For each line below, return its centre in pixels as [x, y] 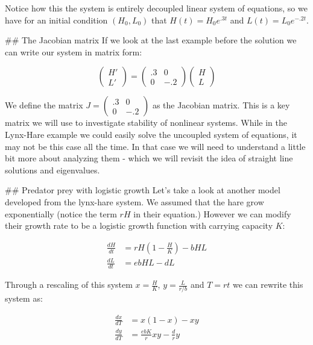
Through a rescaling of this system [69, 284]
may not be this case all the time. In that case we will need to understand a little [155, 146]
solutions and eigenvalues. [52, 169]
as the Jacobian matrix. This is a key [221, 105]
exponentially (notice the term [61, 213]
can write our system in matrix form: [74, 51]
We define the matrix [44, 105]
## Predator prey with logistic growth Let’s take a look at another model [143, 190]
